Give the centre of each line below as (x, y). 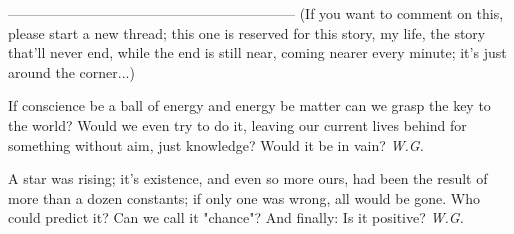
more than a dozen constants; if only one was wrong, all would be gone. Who (244, 197)
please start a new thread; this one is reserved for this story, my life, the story (247, 32)
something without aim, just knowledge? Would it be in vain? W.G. (216, 144)
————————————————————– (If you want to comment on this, (256, 13)
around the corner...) (71, 71)
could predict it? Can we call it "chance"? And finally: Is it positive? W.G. (236, 217)
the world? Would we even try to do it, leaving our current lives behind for (237, 124)
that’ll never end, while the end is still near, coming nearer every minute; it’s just (257, 52)
